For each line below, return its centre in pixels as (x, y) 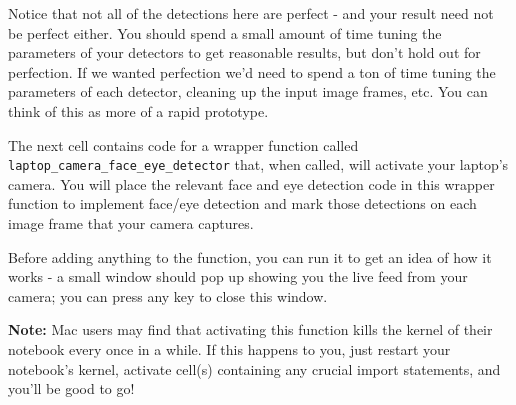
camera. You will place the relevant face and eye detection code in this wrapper (251, 183)
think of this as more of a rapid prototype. (138, 110)
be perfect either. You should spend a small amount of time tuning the (225, 32)
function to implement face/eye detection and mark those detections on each (242, 203)
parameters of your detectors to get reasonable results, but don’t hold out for (244, 52)
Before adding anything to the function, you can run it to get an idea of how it (250, 256)
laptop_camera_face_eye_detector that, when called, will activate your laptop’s (258, 164)
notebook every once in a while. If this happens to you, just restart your (229, 348)
